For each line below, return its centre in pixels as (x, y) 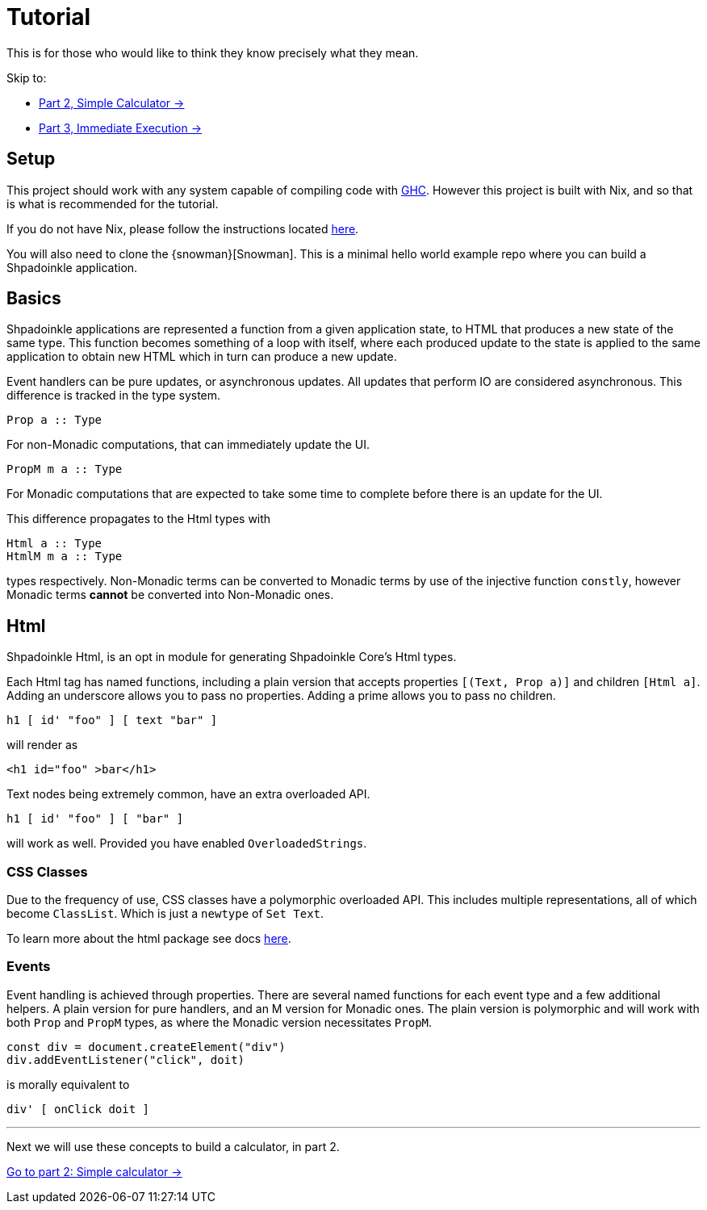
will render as (42, 745)
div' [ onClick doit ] (78, 1109)
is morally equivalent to (68, 1084)
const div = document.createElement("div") (146, 1047)
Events (29, 967)
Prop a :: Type (54, 420)
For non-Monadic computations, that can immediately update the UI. (188, 445)
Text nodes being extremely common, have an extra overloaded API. (188, 794)
